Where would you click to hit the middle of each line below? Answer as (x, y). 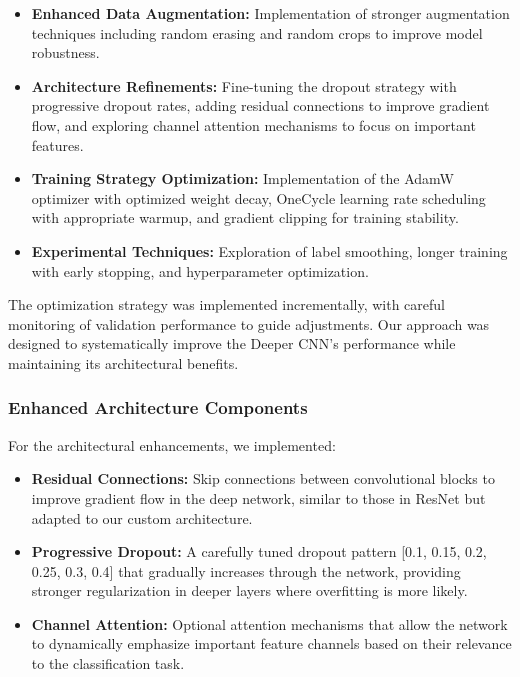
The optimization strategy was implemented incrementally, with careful (226, 304)
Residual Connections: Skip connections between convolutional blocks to (263, 478)
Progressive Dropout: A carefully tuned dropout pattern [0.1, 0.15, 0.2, (259, 551)
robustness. (65, 52)
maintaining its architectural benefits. (123, 362)
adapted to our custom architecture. (142, 517)
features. (57, 144)
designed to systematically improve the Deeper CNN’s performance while (232, 343)
